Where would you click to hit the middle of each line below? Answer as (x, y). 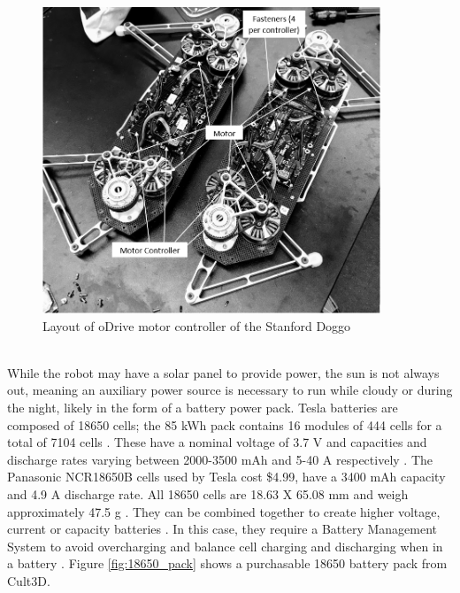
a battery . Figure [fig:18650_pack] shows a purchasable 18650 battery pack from (227, 563)
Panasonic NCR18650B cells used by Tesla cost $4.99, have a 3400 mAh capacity (226, 477)
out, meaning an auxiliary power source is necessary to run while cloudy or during (230, 390)
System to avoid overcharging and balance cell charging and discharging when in (225, 546)
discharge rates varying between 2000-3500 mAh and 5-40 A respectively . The (220, 459)
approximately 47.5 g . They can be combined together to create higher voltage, (224, 511)
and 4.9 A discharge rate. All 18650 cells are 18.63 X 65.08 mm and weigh (208, 493)
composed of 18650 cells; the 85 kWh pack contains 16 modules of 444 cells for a (225, 424)
